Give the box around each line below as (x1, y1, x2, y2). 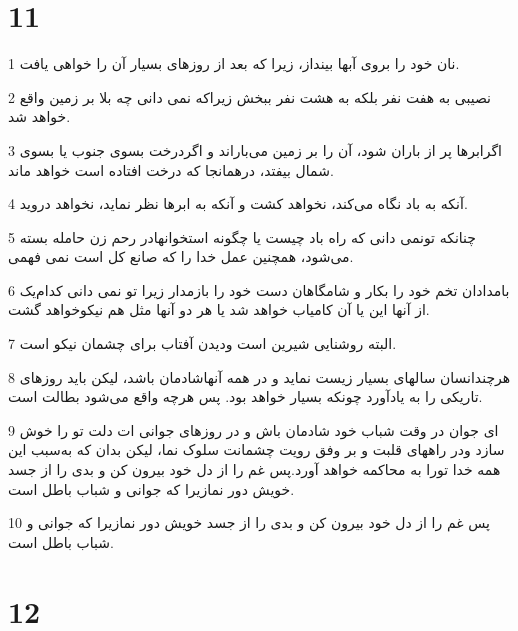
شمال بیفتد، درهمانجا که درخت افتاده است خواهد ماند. (8, 159, 334, 180)
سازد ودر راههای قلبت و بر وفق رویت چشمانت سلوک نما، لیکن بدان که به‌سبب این (8, 439, 505, 460)
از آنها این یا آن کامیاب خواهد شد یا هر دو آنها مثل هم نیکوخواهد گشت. (8, 299, 430, 320)
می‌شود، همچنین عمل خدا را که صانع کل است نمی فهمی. (8, 246, 354, 267)
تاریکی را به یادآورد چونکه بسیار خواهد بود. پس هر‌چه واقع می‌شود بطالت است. (8, 386, 483, 407)
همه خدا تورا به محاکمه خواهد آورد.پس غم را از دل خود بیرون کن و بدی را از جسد (8, 459, 501, 480)
